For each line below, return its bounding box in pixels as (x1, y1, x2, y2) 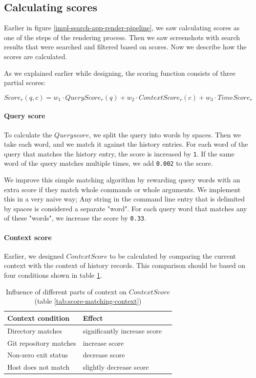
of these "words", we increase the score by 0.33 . (4, 213, 147, 223)
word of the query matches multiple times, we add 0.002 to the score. (4, 158, 213, 168)
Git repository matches (7, 337, 76, 348)
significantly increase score (83, 325, 162, 335)
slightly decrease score (83, 362, 149, 372)
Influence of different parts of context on (6, 286, 127, 296)
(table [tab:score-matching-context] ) (34, 296, 142, 306)
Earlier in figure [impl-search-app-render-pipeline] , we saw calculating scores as (4, 22, 240, 33)
